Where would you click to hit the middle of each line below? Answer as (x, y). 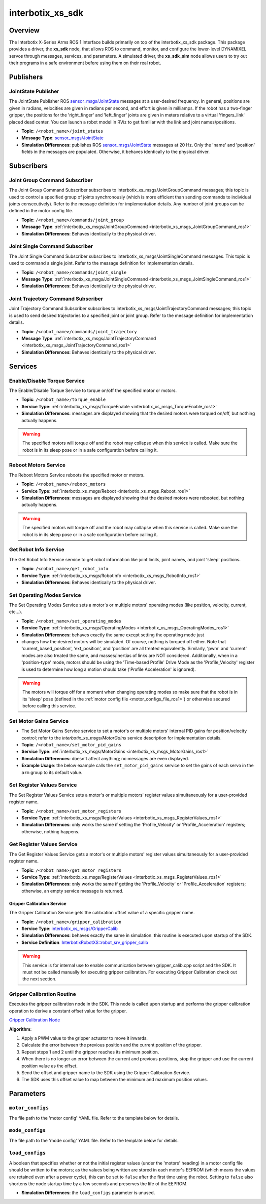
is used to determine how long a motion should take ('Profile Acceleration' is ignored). (109, 669)
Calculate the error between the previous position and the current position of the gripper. (112, 1045)
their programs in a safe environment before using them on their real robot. (85, 63)
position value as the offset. (50, 1066)
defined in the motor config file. (41, 211)
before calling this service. (49, 706)
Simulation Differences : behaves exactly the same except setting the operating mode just (113, 635)
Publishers (26, 77)
